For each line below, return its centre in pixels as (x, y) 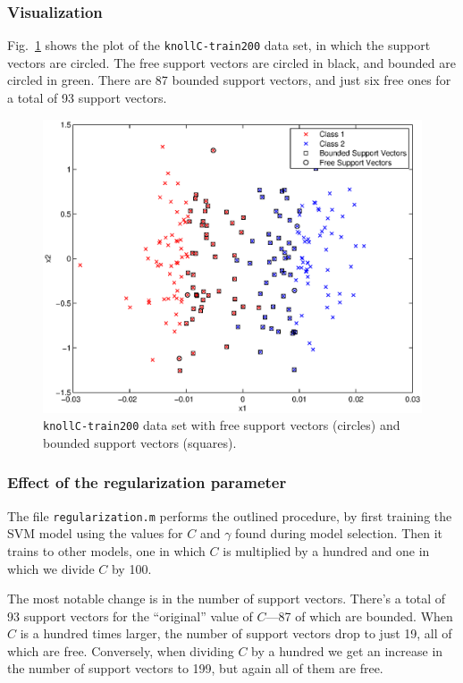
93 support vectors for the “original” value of (130, 616)
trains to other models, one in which (106, 550)
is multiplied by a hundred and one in (326, 550)
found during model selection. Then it (339, 533)
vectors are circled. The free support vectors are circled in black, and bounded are (231, 62)
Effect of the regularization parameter (147, 482)
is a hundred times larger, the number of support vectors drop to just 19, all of (236, 633)
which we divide (51, 568)
